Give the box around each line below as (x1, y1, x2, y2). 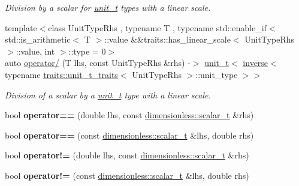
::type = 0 (68, 44, 106, 57)
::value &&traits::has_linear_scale (104, 33, 231, 46)
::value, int (16, 44, 55, 57)
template (5, 21, 37, 34)
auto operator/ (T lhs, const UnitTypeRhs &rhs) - (5, 56, 191, 69)
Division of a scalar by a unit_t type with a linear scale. (5, 88, 211, 101)
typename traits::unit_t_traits (5, 68, 118, 80)
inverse (243, 56, 268, 69)
